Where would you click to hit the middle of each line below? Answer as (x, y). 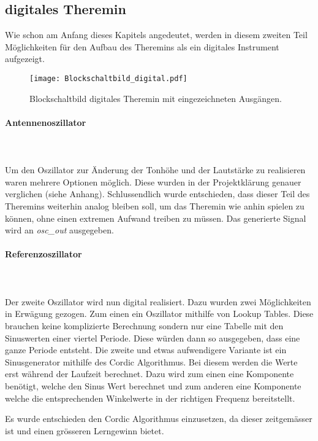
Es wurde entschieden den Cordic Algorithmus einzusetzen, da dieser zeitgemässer (159, 419)
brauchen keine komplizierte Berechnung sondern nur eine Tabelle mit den (144, 325)
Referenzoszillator (44, 254)
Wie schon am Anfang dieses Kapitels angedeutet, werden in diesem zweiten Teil (156, 35)
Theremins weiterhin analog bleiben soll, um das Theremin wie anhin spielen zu (155, 206)
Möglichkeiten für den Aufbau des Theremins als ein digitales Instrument (142, 46)
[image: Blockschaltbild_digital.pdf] (108, 78)
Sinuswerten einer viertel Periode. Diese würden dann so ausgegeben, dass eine (153, 338)
